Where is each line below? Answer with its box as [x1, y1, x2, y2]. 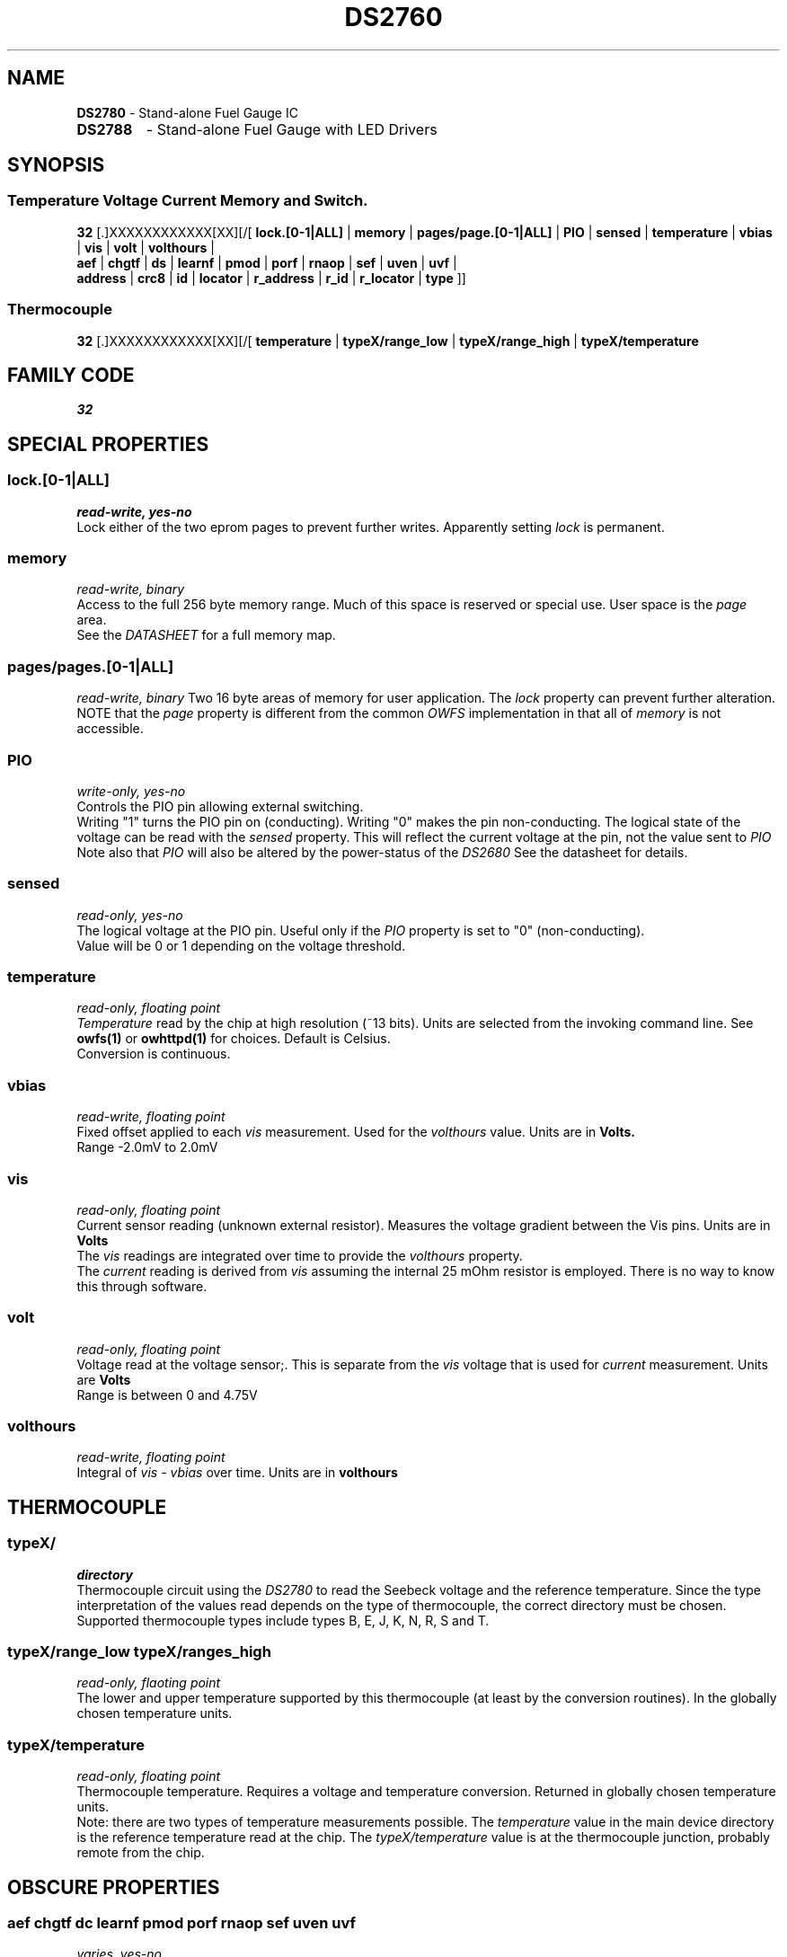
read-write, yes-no [76, 503, 192, 519]
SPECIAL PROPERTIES [7, 432, 209, 456]
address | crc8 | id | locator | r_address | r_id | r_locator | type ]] [76, 270, 466, 286]
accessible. [76, 721, 144, 737]
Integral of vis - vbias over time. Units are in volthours [76, 1465, 398, 1481]
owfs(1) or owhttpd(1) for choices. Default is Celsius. [76, 1031, 391, 1047]
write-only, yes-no [76, 783, 186, 799]
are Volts [76, 1371, 131, 1387]
